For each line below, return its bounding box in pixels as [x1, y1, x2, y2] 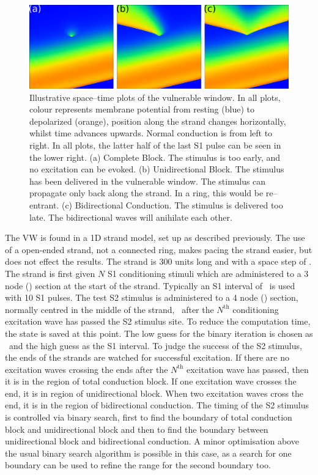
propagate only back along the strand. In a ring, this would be [29, 186, 264, 199]
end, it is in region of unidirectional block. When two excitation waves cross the [5, 386, 304, 399]
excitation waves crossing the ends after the [5, 363, 168, 375]
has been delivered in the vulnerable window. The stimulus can [29, 174, 266, 187]
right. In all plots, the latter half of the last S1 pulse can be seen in [29, 139, 281, 152]
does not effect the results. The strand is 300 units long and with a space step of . [5, 255, 312, 268]
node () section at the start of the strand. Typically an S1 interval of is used [5, 279, 295, 292]
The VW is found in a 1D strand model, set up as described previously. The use [5, 231, 305, 244]
